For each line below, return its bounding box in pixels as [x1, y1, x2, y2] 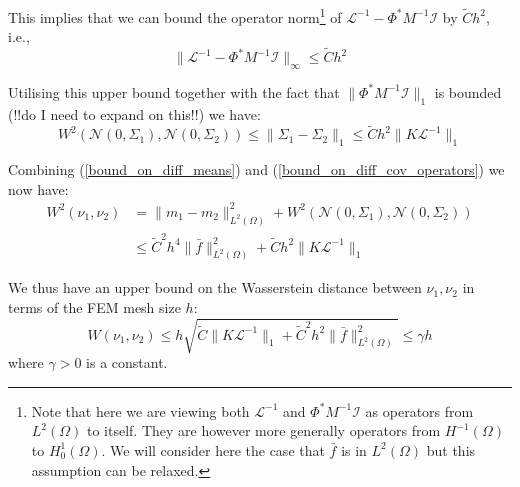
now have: [8, 178, 69, 199]
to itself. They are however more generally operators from [86, 420, 441, 441]
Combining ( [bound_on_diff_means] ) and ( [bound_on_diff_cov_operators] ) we [8, 159, 505, 180]
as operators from [365, 400, 474, 421]
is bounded [434, 81, 502, 102]
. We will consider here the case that [101, 439, 325, 460]
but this [426, 439, 476, 460]
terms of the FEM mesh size [8, 297, 181, 318]
